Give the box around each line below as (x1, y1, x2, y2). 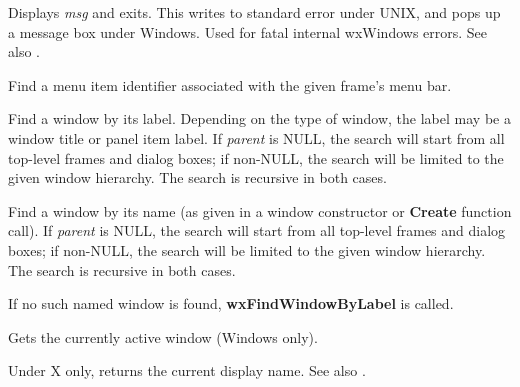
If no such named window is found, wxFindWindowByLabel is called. (8, 293, 454, 314)
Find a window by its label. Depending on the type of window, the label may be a (8, 108, 511, 129)
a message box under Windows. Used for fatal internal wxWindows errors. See (8, 21, 488, 42)
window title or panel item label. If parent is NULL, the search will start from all (8, 127, 505, 148)
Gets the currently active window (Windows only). (8, 326, 318, 347)
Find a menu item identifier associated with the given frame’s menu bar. (8, 74, 452, 95)
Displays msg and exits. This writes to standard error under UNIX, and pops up (8, 2, 501, 22)
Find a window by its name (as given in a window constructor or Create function (8, 200, 512, 221)
